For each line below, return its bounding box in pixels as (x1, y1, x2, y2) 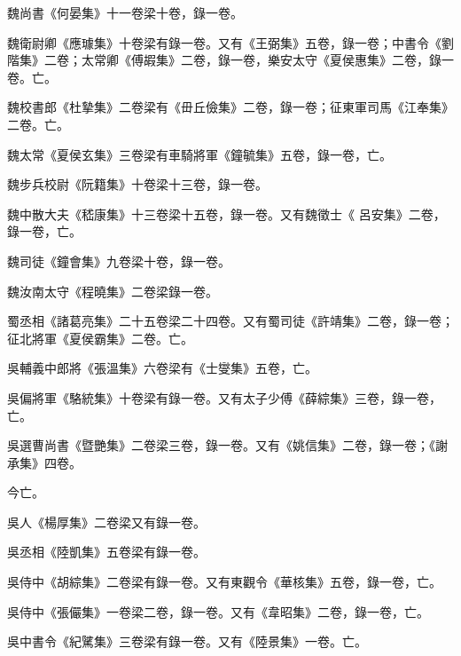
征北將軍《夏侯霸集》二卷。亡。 (7, 328, 193, 347)
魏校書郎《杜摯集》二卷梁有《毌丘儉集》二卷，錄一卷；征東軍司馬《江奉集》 (7, 98, 454, 116)
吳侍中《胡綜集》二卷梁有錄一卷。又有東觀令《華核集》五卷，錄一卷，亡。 (7, 573, 441, 591)
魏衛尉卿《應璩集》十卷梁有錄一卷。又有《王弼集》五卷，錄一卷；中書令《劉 (7, 33, 454, 51)
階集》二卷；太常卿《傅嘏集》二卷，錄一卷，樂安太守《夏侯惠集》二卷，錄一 (7, 51, 454, 69)
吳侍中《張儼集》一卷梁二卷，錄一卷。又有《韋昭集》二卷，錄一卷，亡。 (7, 602, 429, 620)
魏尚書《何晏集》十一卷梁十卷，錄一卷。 (7, 4, 243, 21)
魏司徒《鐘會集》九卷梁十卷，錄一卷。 (7, 251, 230, 270)
